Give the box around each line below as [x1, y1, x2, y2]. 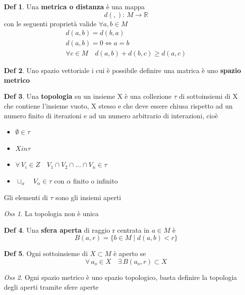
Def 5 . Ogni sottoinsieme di [4, 248, 88, 258]
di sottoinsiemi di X [179, 91, 238, 101]
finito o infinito [73, 176, 118, 186]
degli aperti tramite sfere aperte [4, 281, 99, 292]
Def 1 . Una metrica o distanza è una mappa [4, 1, 145, 11]
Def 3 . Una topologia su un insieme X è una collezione [4, 91, 172, 101]
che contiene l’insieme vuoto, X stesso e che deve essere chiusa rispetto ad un [4, 101, 233, 111]
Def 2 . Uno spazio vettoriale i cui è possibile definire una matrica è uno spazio [4, 65, 241, 75]
